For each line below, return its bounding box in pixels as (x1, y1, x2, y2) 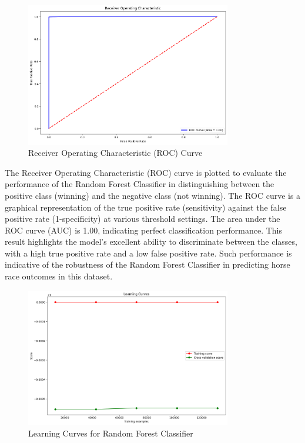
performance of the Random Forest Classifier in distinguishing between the (5, 178, 274, 190)
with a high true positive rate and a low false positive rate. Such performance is (5, 247, 292, 259)
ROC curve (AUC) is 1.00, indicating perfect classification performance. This (5, 224, 282, 236)
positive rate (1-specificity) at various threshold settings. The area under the (5, 212, 280, 225)
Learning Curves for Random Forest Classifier (28, 427, 193, 439)
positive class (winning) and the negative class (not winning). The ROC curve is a (5, 189, 301, 201)
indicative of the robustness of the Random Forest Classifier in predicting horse (5, 258, 290, 271)
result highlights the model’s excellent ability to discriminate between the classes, (5, 235, 297, 248)
